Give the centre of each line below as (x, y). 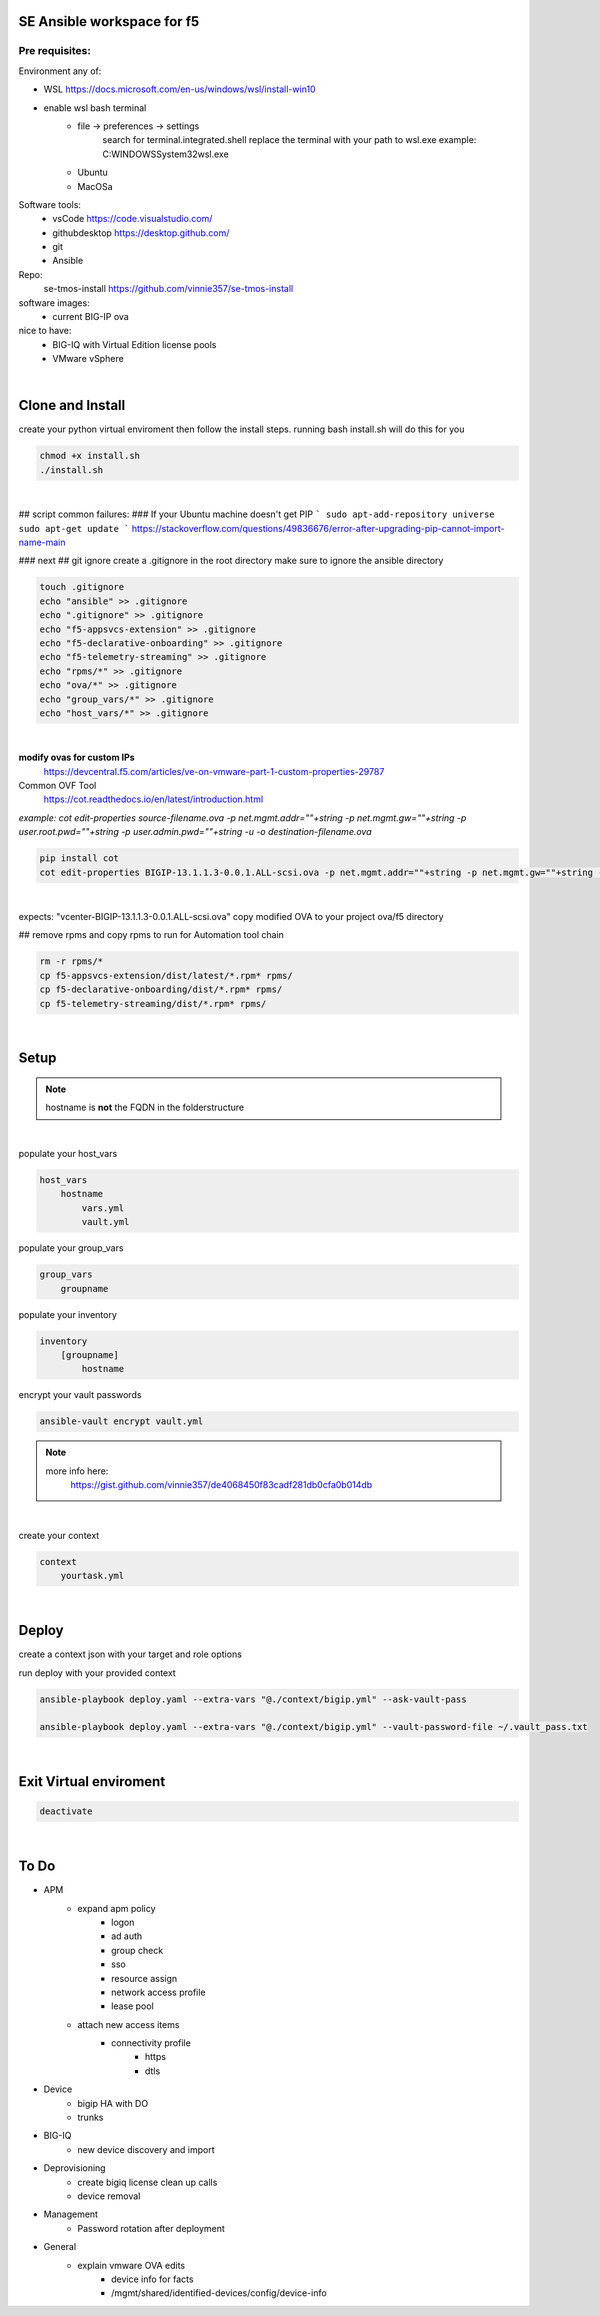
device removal (109, 2196)
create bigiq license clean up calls (147, 2182)
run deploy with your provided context (97, 1672)
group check (137, 1950)
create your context (59, 1535)
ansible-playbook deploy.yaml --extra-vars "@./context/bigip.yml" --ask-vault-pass (253, 1699)
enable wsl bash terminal (95, 107)
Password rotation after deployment (151, 2228)
